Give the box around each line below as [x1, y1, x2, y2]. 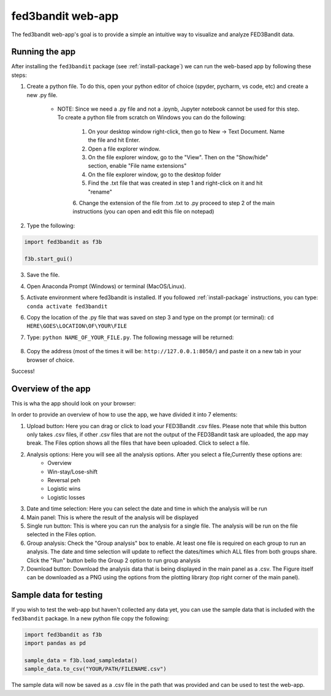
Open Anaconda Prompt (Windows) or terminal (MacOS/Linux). [26, 283, 186, 290]
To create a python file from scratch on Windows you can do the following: [57, 114, 246, 121]
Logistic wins [47, 485, 81, 493]
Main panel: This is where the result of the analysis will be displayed [26, 514, 199, 521]
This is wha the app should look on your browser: [11, 399, 136, 407]
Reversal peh [47, 477, 81, 483]
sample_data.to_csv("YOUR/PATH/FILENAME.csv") [24, 665, 167, 673]
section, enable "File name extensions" [88, 162, 187, 170]
